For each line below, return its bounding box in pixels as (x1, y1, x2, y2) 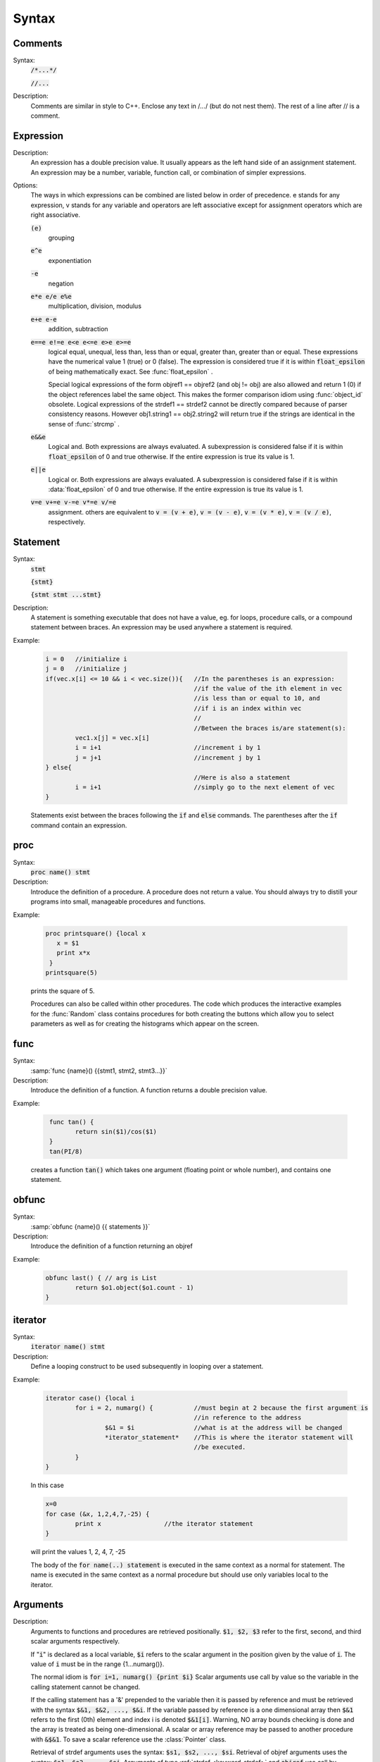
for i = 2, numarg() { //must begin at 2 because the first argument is (75, 1403, 369, 1412)
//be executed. (194, 1443, 246, 1451)
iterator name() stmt (30, 1343, 106, 1351)
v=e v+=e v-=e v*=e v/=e (30, 498, 116, 507)
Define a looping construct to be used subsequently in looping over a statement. (30, 1362, 264, 1371)
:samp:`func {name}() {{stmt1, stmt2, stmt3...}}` (30, 1066, 168, 1075)
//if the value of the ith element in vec (194, 684, 343, 692)
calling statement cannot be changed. (30, 1682, 141, 1691)
